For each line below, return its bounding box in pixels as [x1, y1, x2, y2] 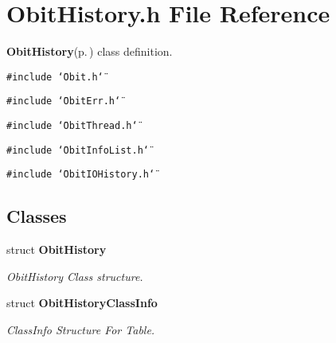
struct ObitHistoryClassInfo [6, 294, 158, 311]
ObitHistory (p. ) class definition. [6, 43, 173, 60]
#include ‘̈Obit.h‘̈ [6, 71, 104, 83]
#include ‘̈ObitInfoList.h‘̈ [6, 144, 149, 156]
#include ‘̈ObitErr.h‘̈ [6, 95, 121, 107]
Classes [6, 204, 67, 228]
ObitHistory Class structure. [6, 267, 143, 284]
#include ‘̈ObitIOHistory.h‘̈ [6, 169, 155, 181]
